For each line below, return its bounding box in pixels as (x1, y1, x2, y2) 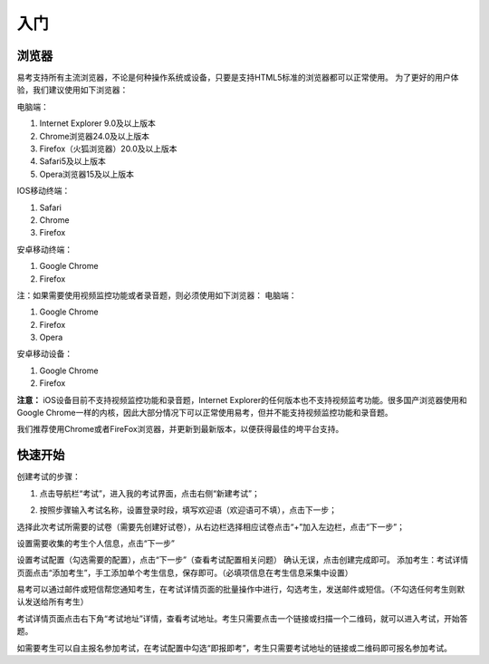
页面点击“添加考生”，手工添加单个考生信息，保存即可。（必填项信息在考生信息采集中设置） (16, 567, 353, 578)
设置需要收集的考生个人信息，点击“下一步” (16, 537, 176, 548)
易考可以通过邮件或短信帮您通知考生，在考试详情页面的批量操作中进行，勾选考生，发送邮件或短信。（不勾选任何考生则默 (16, 584, 465, 595)
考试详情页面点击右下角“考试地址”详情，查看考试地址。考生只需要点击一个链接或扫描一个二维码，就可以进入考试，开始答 (16, 612, 468, 624)
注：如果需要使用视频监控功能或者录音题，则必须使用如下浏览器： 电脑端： (16, 290, 297, 301)
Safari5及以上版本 (39, 156, 106, 167)
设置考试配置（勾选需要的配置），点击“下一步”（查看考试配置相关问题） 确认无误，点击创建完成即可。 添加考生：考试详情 (16, 554, 469, 565)
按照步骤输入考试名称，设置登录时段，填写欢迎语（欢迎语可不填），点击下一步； (39, 505, 337, 515)
